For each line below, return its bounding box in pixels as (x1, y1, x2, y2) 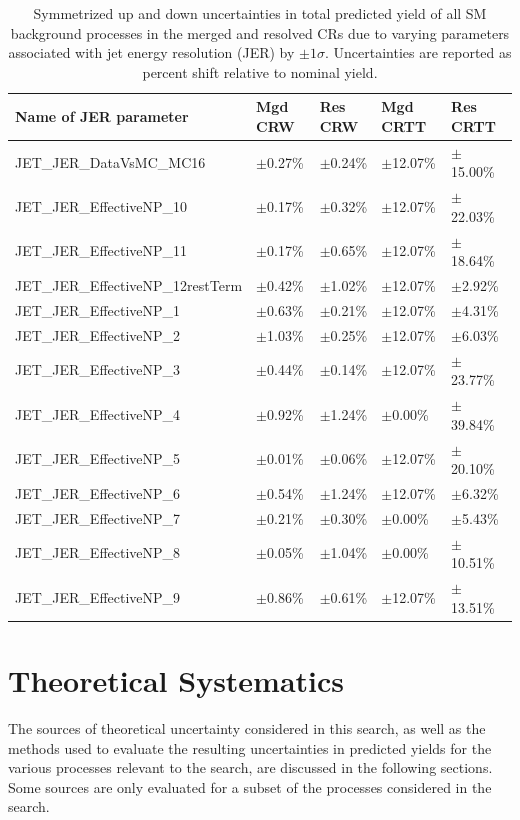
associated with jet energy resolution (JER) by (8, 42, 295, 63)
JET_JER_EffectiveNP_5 (15, 448, 181, 469)
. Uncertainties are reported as (324, 42, 512, 63)
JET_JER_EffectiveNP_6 (15, 482, 181, 503)
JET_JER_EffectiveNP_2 (15, 324, 181, 345)
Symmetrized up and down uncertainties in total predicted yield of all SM (33, 3, 487, 23)
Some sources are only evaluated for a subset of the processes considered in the (8, 776, 492, 797)
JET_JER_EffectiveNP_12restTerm (15, 275, 243, 296)
